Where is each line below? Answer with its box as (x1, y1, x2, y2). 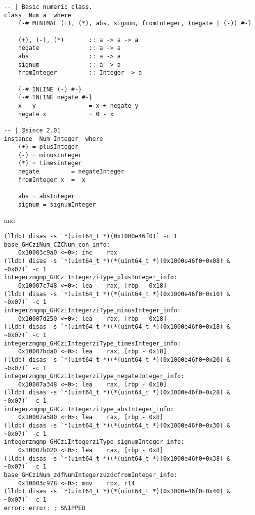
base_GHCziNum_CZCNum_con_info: (4, 241, 110, 248)
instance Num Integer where (4, 135, 103, 142)
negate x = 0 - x (18, 110, 114, 118)
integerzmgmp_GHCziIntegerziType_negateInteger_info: (4, 373, 185, 380)
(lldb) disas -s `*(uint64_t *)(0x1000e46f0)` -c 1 (4, 233, 177, 240)
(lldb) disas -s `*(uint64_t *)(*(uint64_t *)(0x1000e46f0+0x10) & (4, 290, 231, 298)
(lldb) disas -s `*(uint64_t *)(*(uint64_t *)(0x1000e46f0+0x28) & (4, 389, 231, 396)
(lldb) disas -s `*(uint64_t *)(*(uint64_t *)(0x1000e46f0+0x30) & (4, 422, 231, 429)
